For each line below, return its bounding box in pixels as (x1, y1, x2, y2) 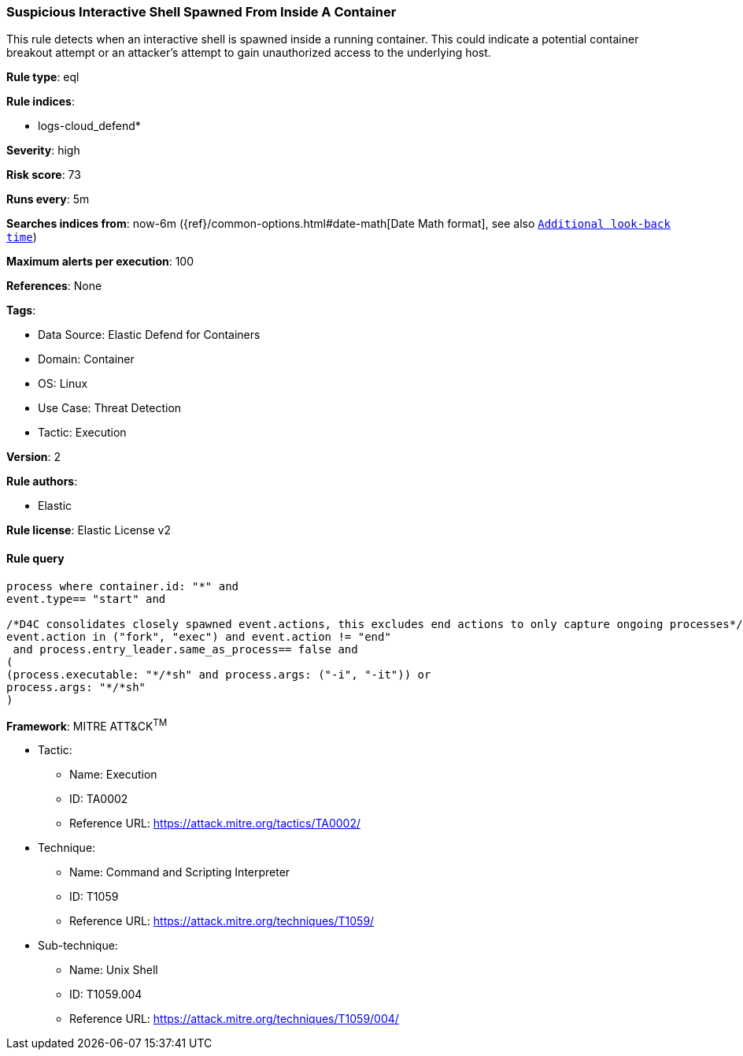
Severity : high (6, 143, 80, 158)
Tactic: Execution (38, 426, 127, 440)
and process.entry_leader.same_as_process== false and (13, 642, 358, 656)
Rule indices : (6, 95, 75, 109)
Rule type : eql (6, 70, 79, 84)
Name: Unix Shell (69, 963, 158, 977)
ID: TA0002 (69, 792, 128, 806)
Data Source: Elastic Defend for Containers (38, 328, 261, 342)
